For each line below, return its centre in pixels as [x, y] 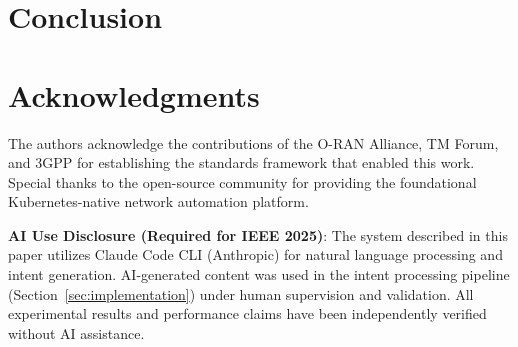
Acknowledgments [134, 94]
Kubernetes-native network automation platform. [158, 201]
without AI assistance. [76, 332]
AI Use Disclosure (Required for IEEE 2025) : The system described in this [258, 234]
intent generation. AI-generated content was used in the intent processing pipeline [259, 274]
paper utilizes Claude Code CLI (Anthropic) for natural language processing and [255, 254]
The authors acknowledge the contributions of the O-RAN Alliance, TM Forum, [253, 142]
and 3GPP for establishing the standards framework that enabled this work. [241, 162]
